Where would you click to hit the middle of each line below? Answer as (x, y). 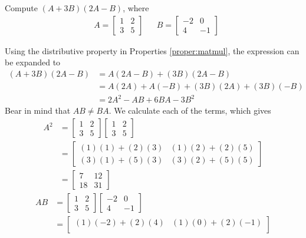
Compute (21, 8)
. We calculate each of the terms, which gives (190, 110)
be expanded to (33, 62)
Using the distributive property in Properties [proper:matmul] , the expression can (152, 50)
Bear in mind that (38, 110)
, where (136, 8)
